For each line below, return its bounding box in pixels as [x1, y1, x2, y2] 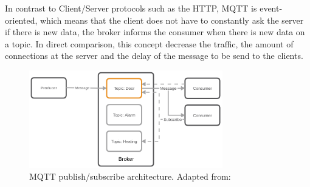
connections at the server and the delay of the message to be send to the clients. [5, 49, 303, 62]
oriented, [5, 13, 38, 26]
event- [260, 2, 283, 14]
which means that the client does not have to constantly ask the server [40, 13, 304, 26]
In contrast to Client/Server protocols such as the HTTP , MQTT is [5, 2, 257, 14]
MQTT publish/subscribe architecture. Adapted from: [29, 170, 231, 183]
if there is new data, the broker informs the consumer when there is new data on [5, 25, 305, 38]
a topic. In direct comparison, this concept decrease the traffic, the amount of [5, 37, 294, 50]
